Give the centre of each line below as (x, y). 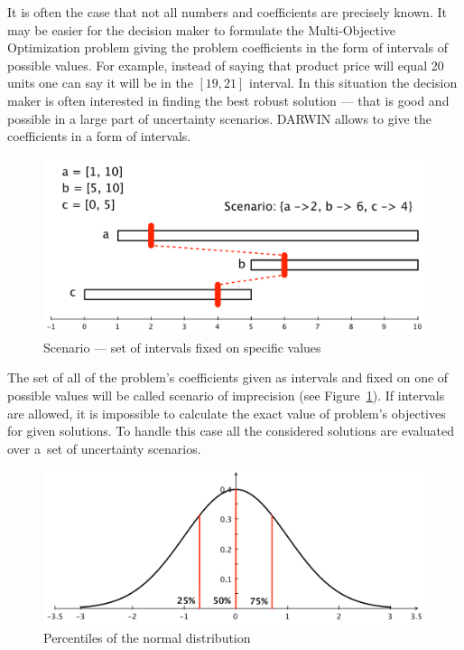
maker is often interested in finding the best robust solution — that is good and (228, 100)
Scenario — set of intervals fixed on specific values (182, 347)
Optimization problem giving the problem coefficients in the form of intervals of (227, 47)
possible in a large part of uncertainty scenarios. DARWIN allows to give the (219, 118)
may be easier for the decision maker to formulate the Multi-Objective (202, 29)
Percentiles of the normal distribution (147, 637)
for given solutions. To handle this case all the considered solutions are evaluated (231, 431)
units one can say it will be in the (100, 83)
